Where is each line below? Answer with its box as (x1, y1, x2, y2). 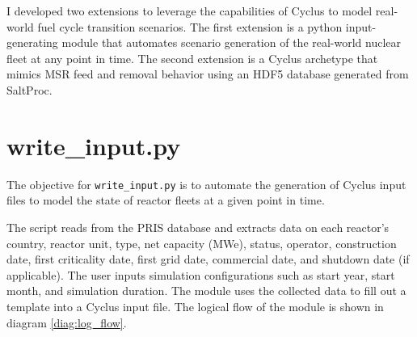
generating (6, 34, 58, 51)
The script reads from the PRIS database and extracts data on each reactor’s (6, 218, 390, 235)
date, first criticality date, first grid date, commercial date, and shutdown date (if (6, 251, 410, 267)
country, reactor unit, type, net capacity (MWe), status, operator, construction (6, 234, 397, 251)
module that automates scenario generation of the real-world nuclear (61, 34, 402, 51)
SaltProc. (6, 81, 53, 98)
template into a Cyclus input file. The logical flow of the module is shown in (6, 297, 384, 314)
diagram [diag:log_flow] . (6, 314, 127, 331)
